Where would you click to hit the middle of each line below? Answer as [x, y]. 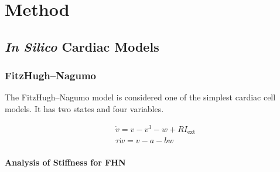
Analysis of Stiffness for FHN [65, 162]
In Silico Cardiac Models [82, 46]
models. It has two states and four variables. [84, 108]
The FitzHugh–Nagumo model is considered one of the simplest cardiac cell [140, 97]
